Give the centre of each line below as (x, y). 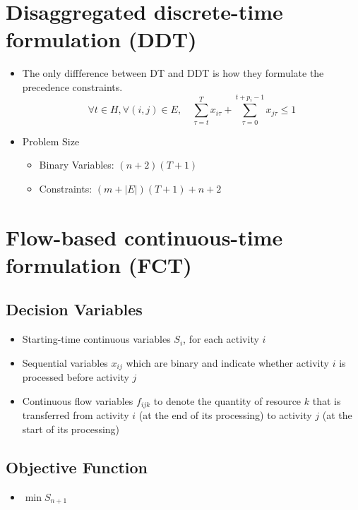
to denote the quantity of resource (227, 400)
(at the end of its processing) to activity (225, 415)
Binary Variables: (77, 165)
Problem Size (51, 141)
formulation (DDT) (101, 39)
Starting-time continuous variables (96, 339)
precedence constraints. (72, 86)
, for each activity (221, 339)
